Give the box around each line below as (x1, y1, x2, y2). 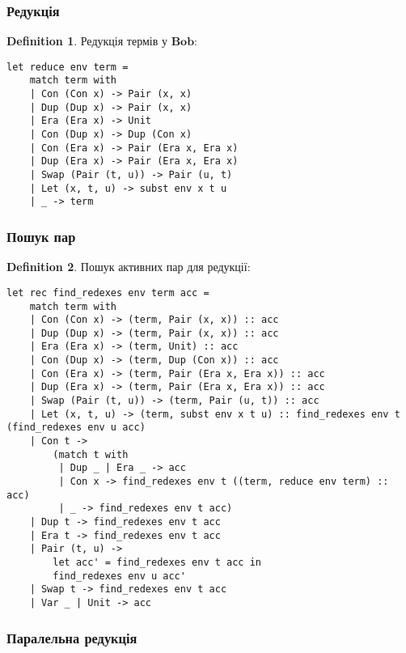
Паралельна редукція (6, 627, 137, 647)
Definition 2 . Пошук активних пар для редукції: (6, 258, 251, 275)
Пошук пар (6, 226, 76, 246)
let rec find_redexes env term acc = (6, 286, 209, 299)
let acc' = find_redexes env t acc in (53, 556, 261, 568)
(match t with (53, 448, 129, 460)
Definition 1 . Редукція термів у (6, 32, 167, 49)
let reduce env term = (6, 61, 129, 73)
